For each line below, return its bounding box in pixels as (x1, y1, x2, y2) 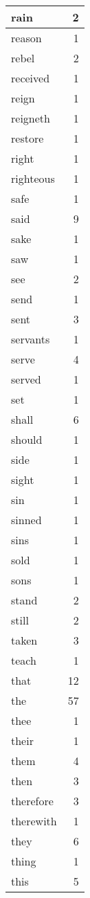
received (11, 70, 50, 86)
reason (11, 30, 42, 46)
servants (11, 331, 50, 347)
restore (11, 130, 44, 146)
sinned (11, 512, 42, 528)
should (11, 431, 43, 447)
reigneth (11, 110, 50, 126)
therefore (11, 793, 54, 809)
